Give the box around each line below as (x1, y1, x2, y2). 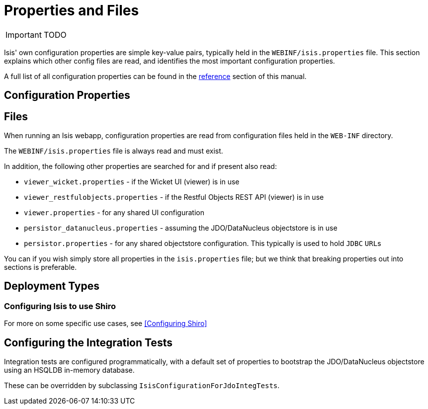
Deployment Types (4, 280, 100, 293)
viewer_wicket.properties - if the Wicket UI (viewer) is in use (24, 177, 240, 186)
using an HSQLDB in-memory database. (4, 366, 135, 375)
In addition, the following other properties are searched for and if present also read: (4, 162, 277, 171)
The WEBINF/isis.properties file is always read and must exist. (4, 147, 223, 156)
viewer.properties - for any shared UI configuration (24, 208, 204, 217)
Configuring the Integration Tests (4, 336, 172, 349)
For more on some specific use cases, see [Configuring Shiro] (4, 319, 207, 328)
